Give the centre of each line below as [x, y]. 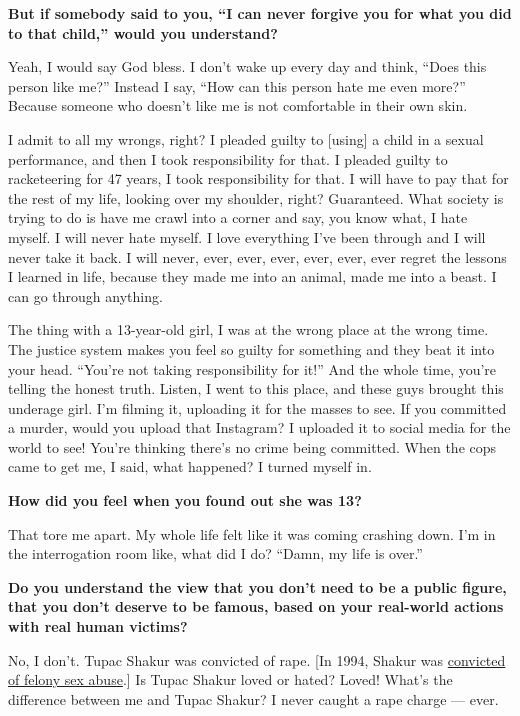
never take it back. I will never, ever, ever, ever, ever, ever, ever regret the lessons [257, 256]
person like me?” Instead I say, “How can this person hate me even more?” [237, 85]
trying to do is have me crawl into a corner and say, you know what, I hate [238, 217]
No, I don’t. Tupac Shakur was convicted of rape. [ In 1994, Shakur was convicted [257, 659]
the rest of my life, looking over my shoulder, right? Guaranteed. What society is [256, 197]
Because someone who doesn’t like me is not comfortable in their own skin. [238, 105]
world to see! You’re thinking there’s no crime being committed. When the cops [252, 446]
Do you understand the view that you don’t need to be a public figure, [257, 586]
